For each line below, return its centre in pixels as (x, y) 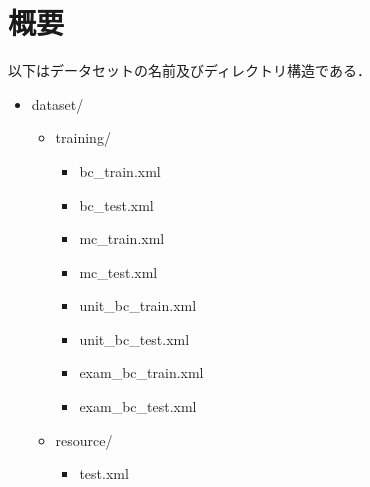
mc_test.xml (118, 271)
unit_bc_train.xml (138, 305)
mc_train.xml (122, 238)
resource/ (84, 439)
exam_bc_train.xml (141, 372)
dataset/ (57, 103)
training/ (83, 137)
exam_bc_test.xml (138, 406)
